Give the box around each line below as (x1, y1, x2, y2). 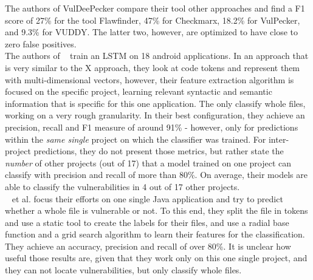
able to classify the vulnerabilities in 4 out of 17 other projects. (5, 180, 240, 193)
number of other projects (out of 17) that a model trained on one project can (5, 156, 291, 169)
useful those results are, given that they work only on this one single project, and (5, 251, 308, 264)
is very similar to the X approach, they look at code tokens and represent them (5, 61, 300, 73)
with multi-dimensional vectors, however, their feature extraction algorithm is (5, 73, 294, 86)
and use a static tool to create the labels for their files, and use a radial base (5, 216, 289, 228)
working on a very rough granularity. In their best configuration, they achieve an (5, 109, 305, 121)
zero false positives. (5, 37, 77, 50)
